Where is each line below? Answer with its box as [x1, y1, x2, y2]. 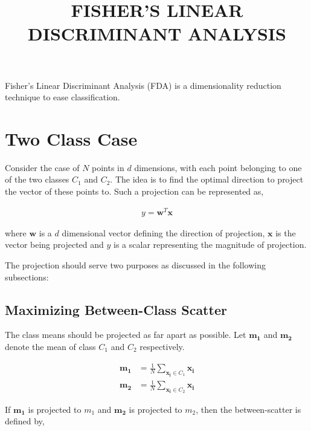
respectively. [139, 340, 185, 352]
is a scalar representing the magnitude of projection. [114, 238, 307, 251]
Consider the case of [5, 161, 80, 173]
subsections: [5, 270, 49, 283]
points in [92, 161, 124, 173]
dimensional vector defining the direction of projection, [62, 226, 265, 239]
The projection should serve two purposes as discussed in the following [5, 258, 266, 271]
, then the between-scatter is [196, 403, 301, 415]
